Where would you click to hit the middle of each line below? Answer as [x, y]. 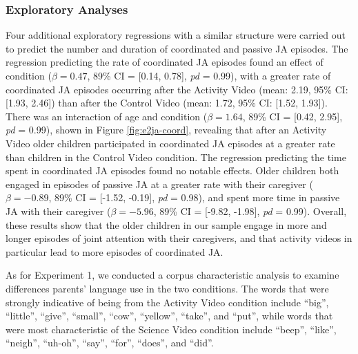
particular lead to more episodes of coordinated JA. [115, 251]
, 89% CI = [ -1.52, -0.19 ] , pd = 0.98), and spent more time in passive [194, 197]
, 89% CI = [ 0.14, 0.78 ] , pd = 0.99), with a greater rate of [209, 75]
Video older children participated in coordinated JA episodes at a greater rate [170, 143]
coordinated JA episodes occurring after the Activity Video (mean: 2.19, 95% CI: [177, 89]
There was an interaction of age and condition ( [107, 116]
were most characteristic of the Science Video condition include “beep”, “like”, [171, 329]
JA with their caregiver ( [58, 211]
